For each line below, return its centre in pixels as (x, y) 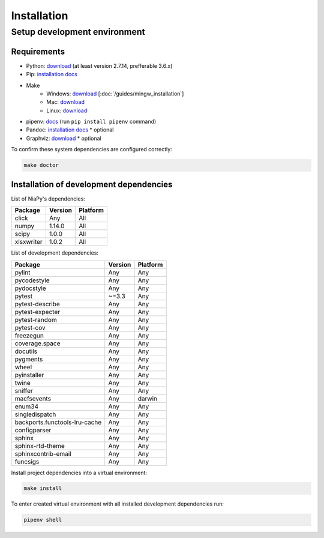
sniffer (24, 390)
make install (43, 488)
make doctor (41, 165)
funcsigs (27, 461)
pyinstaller (29, 375)
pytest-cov (30, 327)
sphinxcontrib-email (43, 453)
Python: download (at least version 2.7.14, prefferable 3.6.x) (99, 65)
